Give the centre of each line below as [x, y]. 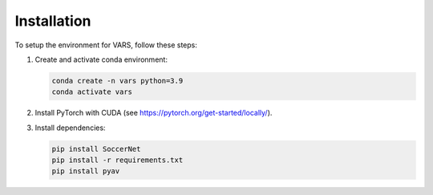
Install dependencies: [70, 128]
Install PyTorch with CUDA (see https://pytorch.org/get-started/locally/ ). [154, 113]
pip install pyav [86, 171]
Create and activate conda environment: [101, 59]
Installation [53, 21]
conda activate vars [92, 92]
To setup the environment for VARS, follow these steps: [106, 45]
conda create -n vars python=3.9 [117, 81]
